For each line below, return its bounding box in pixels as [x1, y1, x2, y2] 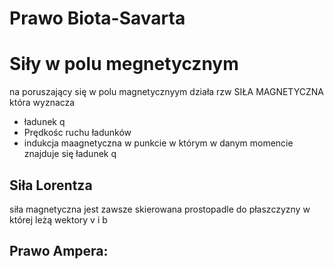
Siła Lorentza [9, 177, 93, 194]
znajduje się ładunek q [23, 148, 117, 160]
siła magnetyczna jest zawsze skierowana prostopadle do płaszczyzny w [9, 203, 311, 215]
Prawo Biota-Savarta [9, 7, 186, 30]
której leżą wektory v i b [9, 213, 108, 226]
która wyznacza [9, 97, 76, 109]
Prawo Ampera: [9, 243, 109, 260]
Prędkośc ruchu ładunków [23, 127, 132, 139]
